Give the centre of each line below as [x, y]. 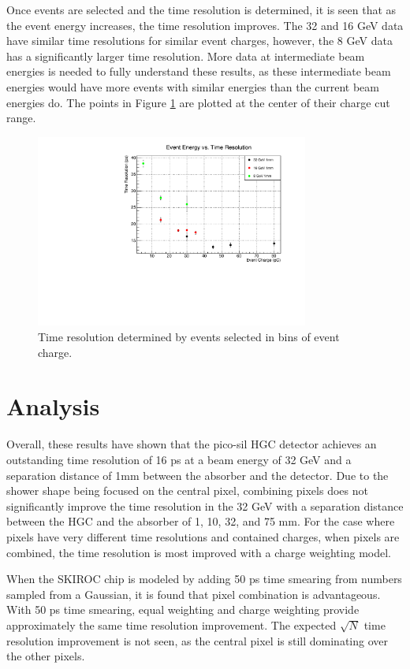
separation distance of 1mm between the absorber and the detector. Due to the [198, 475]
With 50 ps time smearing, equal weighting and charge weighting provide [183, 610]
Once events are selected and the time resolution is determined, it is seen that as [201, 9]
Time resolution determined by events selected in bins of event [189, 337]
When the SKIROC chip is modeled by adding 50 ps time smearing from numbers [204, 579]
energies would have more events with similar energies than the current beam [193, 86]
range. [21, 118]
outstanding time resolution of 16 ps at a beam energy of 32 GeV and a [179, 459]
